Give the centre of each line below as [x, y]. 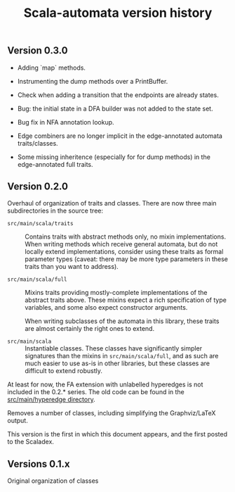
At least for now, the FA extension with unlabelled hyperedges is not [105, 384]
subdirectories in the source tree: [55, 211]
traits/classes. [38, 143]
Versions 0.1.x [39, 463]
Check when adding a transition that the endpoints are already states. [118, 95]
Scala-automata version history [118, 13]
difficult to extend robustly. [64, 371]
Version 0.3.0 [38, 51]
